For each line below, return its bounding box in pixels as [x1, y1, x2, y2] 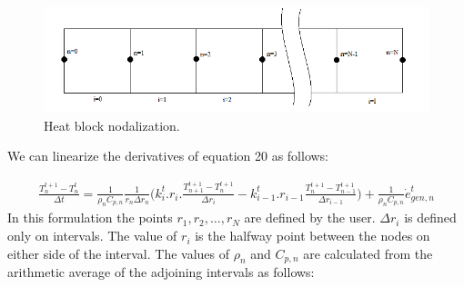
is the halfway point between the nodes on [195, 226, 430, 245]
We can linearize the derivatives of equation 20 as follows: [7, 146, 329, 165]
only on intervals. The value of [7, 226, 177, 245]
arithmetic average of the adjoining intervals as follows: [7, 262, 315, 282]
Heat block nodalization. [44, 115, 180, 134]
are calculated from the [303, 243, 433, 262]
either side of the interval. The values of [7, 243, 230, 262]
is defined [404, 208, 457, 227]
